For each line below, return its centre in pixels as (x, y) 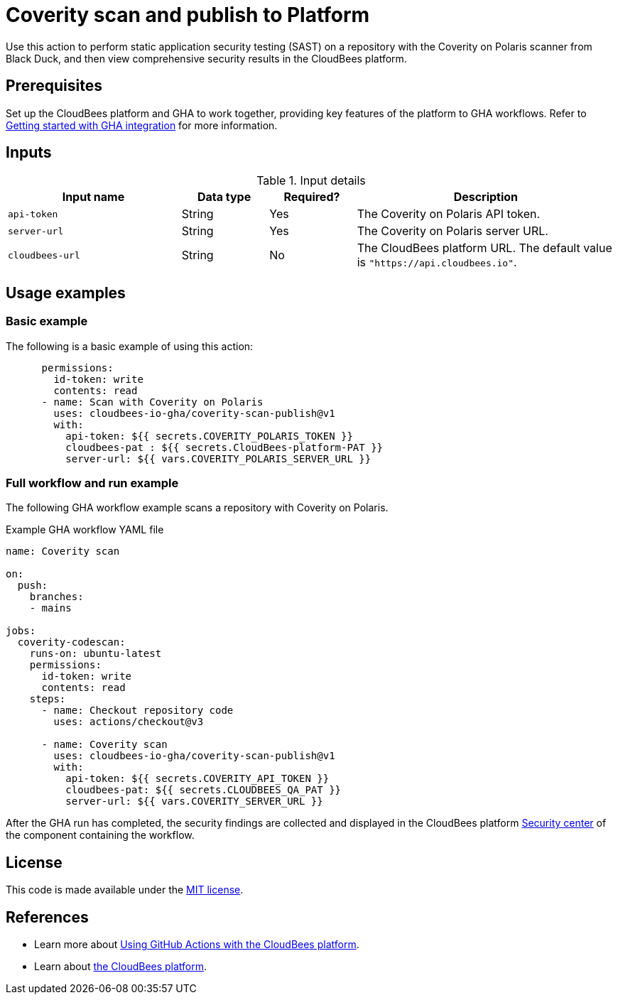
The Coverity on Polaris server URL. (452, 231)
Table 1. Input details (311, 181)
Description (486, 197)
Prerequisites (54, 86)
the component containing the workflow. (100, 835)
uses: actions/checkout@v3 (129, 722)
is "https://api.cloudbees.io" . (437, 262)
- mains (50, 608)
